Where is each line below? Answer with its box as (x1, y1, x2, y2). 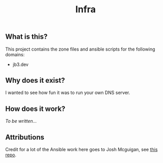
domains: (5, 51, 25, 57)
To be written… (5, 118, 37, 124)
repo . (5, 152, 17, 158)
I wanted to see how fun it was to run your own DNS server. (5, 89, 130, 96)
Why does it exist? (5, 76, 65, 85)
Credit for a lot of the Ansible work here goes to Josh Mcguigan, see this (5, 147, 158, 153)
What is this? (5, 32, 48, 41)
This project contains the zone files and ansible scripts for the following (5, 46, 155, 52)
